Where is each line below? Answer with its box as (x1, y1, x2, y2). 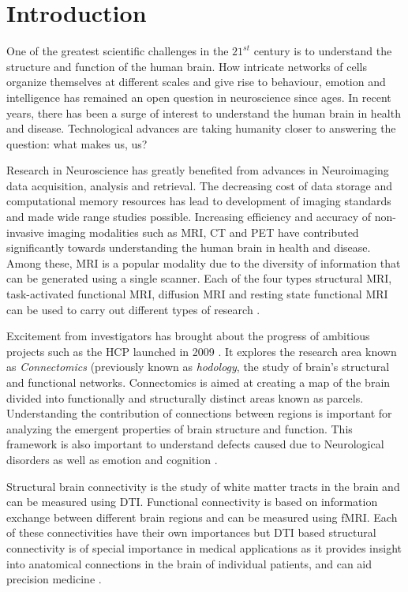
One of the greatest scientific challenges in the (6, 43, 229, 59)
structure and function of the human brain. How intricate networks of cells (6, 58, 368, 74)
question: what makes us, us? (6, 135, 148, 152)
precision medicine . (6, 571, 102, 587)
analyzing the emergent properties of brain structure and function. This (6, 420, 353, 437)
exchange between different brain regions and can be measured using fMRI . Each (6, 508, 398, 525)
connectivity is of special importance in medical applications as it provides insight (6, 539, 402, 556)
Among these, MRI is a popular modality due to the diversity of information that (6, 254, 401, 271)
